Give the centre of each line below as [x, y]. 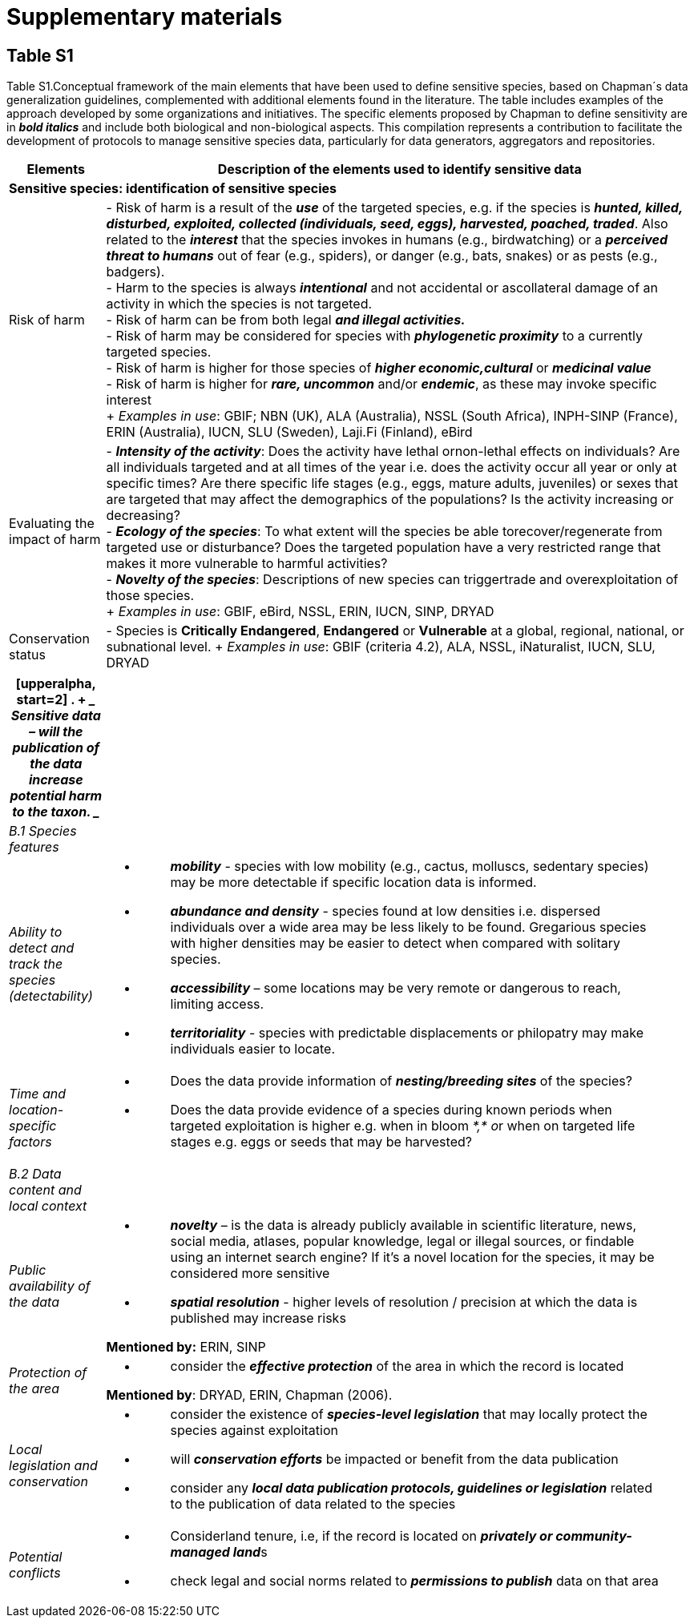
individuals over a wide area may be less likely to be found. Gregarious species [408, 927]
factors [30, 1142]
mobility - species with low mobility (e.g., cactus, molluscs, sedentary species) [410, 866]
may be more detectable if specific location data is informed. [353, 883]
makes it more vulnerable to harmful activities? [247, 564]
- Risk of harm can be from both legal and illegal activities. [286, 320]
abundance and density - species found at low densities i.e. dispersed [385, 911]
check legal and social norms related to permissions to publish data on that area [414, 1581]
